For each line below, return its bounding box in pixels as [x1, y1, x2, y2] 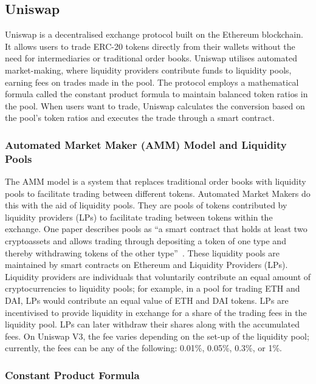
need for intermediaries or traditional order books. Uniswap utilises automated [5, 52, 297, 64]
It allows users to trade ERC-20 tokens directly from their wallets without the [5, 39, 295, 52]
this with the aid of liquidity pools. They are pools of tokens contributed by [5, 199, 287, 211]
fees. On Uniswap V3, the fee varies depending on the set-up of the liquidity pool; [5, 329, 309, 342]
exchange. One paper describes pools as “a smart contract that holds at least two [5, 222, 307, 235]
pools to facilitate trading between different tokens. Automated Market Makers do [5, 187, 311, 199]
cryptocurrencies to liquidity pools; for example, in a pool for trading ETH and [5, 282, 300, 295]
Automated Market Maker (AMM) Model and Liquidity [5, 137, 287, 152]
